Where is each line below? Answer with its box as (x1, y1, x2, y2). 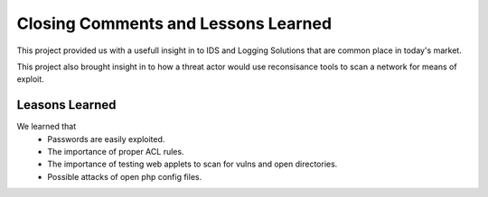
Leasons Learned (16, 97, 117, 112)
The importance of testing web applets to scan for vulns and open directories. (47, 158, 338, 170)
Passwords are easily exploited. (47, 133, 165, 144)
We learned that (16, 121, 77, 132)
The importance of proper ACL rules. (47, 147, 184, 157)
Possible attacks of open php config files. (47, 171, 202, 182)
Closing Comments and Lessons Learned (16, 13, 333, 33)
